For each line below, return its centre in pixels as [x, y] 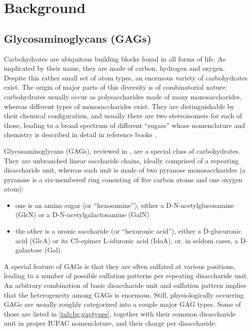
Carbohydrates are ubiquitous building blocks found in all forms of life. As [115, 58]
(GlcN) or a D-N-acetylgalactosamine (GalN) [82, 214]
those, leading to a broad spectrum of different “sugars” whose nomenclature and [125, 125]
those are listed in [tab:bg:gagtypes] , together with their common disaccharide [120, 313]
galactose [29, 250]
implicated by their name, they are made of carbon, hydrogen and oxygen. [115, 68]
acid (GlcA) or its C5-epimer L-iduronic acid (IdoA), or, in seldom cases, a [127, 240]
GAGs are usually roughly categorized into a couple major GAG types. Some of [123, 304]
